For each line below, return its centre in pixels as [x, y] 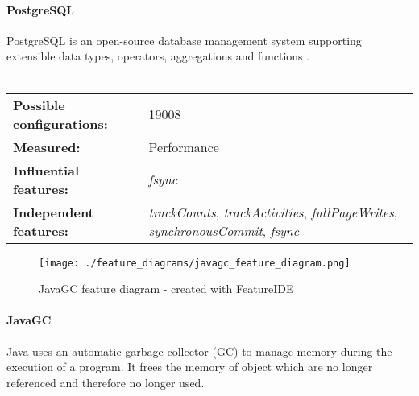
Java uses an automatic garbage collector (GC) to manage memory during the [199, 351]
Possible [39, 105]
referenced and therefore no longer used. [106, 382]
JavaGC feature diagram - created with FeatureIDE [166, 289]
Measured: [47, 146]
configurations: [60, 123]
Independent [54, 212]
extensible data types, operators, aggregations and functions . [158, 56]
